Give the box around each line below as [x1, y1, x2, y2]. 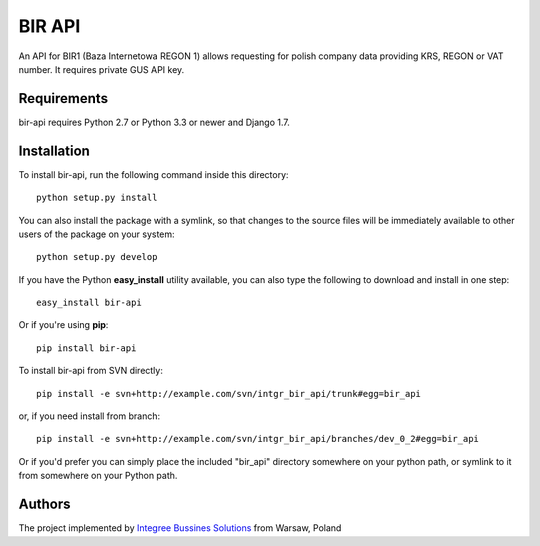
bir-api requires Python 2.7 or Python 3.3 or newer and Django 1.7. [18, 116, 290, 128]
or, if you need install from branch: [18, 410, 160, 422]
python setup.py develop [36, 251, 158, 263]
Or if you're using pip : [18, 319, 109, 331]
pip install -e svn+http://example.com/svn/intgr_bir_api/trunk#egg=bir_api [36, 388, 422, 399]
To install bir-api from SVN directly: [18, 365, 164, 377]
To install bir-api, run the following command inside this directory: [18, 168, 289, 180]
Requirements [18, 90, 109, 107]
